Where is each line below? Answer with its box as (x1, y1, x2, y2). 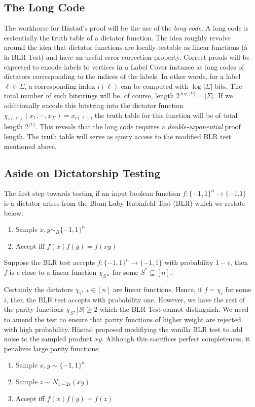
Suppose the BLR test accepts (4, 257, 95, 267)
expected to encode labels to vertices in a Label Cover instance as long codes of (4, 61, 244, 72)
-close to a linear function (19, 266, 97, 277)
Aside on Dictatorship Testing (4, 165, 161, 180)
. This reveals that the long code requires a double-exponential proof (35, 121, 241, 132)
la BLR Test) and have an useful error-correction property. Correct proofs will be (4, 51, 250, 62)
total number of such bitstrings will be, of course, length (4, 90, 174, 101)
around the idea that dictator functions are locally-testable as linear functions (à (4, 42, 248, 52)
